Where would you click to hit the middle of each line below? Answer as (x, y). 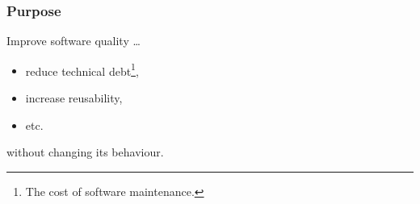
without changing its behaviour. (85, 152)
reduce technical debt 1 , (82, 69)
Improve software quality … (73, 41)
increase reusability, (74, 98)
